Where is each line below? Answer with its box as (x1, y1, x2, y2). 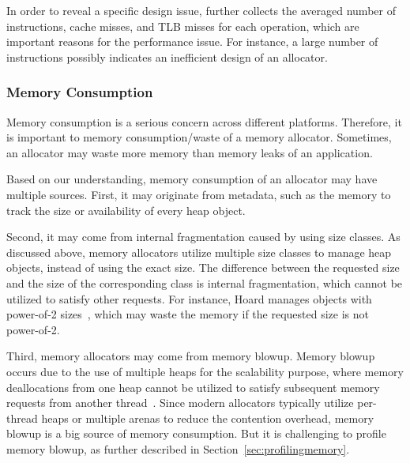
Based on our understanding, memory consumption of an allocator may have (6, 171, 378, 187)
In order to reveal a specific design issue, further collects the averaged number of (6, 2, 396, 18)
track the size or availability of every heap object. (6, 201, 246, 218)
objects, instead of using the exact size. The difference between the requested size (6, 259, 400, 276)
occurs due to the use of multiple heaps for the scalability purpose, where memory (6, 363, 404, 379)
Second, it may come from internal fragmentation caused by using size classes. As (6, 228, 401, 245)
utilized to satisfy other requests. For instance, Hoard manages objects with (6, 290, 372, 307)
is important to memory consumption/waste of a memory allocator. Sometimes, (6, 129, 392, 145)
